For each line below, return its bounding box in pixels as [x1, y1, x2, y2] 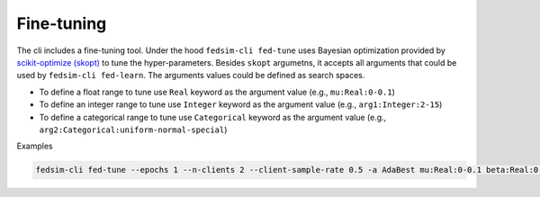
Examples [16, 140, 53, 152]
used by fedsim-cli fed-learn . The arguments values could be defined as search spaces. [16, 70, 365, 81]
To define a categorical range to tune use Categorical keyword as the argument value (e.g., [39, 112, 387, 122]
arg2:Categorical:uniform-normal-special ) [39, 124, 228, 135]
